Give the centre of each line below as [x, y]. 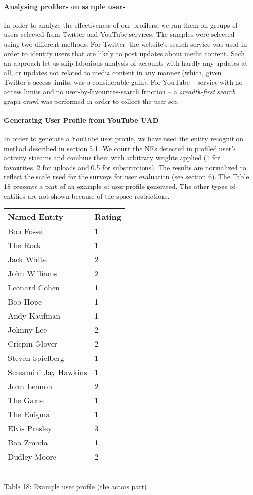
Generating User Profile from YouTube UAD [81, 120]
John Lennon [30, 386]
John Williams [33, 273]
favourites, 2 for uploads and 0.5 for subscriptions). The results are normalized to [125, 167]
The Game [26, 400]
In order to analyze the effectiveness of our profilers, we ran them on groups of [121, 25]
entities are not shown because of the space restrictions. [87, 196]
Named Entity [36, 217]
